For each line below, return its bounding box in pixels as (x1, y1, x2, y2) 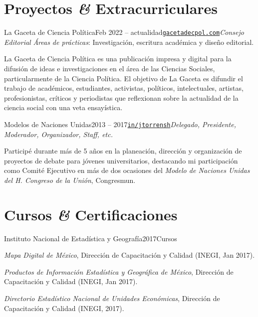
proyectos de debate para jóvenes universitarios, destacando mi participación (4, 155, 238, 165)
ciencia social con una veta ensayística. (4, 102, 123, 113)
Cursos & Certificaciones (4, 204, 178, 225)
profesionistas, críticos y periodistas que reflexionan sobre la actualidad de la (4, 92, 239, 103)
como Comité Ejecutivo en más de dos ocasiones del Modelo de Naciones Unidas (4, 165, 250, 175)
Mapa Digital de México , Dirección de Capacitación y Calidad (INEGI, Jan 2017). (4, 250, 255, 260)
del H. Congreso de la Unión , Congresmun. (4, 174, 136, 185)
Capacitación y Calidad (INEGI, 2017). (4, 303, 124, 313)
